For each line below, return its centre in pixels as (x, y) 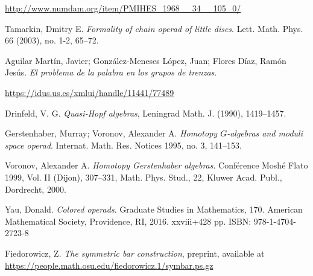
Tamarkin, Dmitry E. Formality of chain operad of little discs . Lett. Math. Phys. (154, 28)
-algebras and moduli (265, 133)
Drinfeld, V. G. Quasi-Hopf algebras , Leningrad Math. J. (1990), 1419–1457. (146, 113)
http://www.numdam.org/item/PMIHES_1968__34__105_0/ (123, 8)
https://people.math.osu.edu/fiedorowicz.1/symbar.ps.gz (109, 265)
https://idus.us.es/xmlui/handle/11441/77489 (90, 92)
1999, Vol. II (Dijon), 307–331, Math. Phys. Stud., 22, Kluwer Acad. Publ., (144, 177)
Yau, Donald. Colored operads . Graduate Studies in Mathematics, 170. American (154, 209)
